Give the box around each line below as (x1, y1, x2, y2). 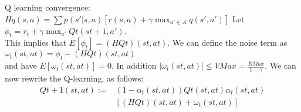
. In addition (111, 59, 157, 72)
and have (5, 59, 37, 72)
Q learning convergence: (5, 1, 90, 13)
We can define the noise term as (172, 36, 288, 49)
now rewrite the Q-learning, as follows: (5, 72, 144, 84)
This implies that (5, 36, 67, 49)
